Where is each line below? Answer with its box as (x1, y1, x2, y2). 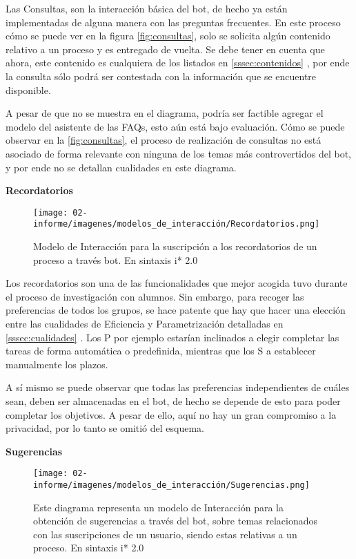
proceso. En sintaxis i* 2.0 (33, 540, 144, 555)
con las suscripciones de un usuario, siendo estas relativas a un (33, 527, 297, 541)
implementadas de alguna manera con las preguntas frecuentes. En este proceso (6, 15, 341, 29)
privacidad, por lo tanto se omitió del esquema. (6, 421, 205, 435)
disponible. (6, 82, 51, 97)
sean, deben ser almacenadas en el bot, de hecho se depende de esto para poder (6, 393, 341, 408)
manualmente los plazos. (6, 357, 108, 371)
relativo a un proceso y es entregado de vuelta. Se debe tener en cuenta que (6, 41, 325, 56)
